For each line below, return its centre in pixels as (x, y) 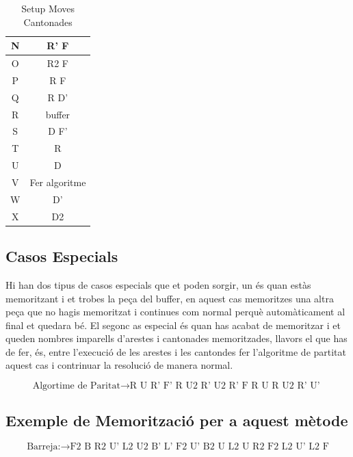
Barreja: (44, 447)
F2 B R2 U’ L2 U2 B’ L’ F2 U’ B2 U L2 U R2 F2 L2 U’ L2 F (199, 447)
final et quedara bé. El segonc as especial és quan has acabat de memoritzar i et (173, 325)
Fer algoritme (58, 182)
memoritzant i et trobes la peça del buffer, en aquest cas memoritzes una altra (170, 298)
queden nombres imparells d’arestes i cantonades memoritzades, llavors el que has (176, 338)
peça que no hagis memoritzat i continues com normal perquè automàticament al (175, 312)
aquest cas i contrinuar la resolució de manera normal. (119, 365)
